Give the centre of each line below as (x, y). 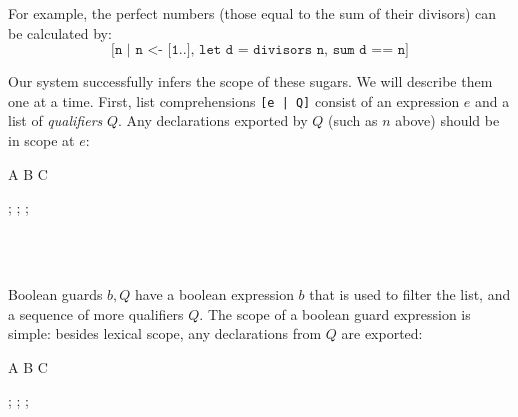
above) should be (447, 120)
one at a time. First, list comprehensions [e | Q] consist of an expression (234, 100)
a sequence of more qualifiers (96, 313)
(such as (353, 120)
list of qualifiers (55, 120)
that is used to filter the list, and (410, 294)
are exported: (382, 333)
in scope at (41, 140)
